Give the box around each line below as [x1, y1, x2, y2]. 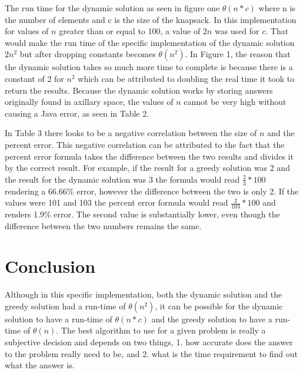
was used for [214, 25, 259, 37]
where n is [258, 2, 295, 14]
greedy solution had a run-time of [5, 299, 126, 312]
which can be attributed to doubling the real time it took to [78, 72, 295, 84]
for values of [5, 25, 49, 37]
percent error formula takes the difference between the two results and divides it [5, 150, 294, 162]
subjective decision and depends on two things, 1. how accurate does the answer [5, 336, 293, 348]
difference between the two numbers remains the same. [5, 219, 202, 232]
